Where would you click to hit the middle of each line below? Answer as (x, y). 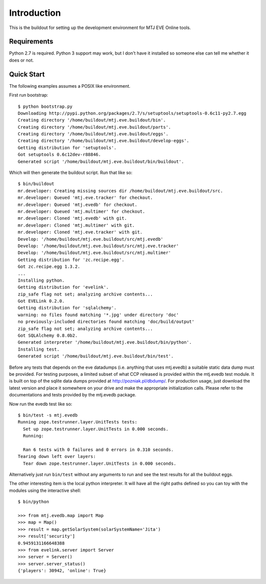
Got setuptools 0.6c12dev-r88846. (59, 155)
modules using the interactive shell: (45, 490)
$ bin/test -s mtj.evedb (48, 415)
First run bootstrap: (29, 95)
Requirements (31, 42)
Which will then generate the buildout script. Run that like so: (71, 173)
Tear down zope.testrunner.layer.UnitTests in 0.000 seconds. (100, 463)
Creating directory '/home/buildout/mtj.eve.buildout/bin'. (92, 120)
